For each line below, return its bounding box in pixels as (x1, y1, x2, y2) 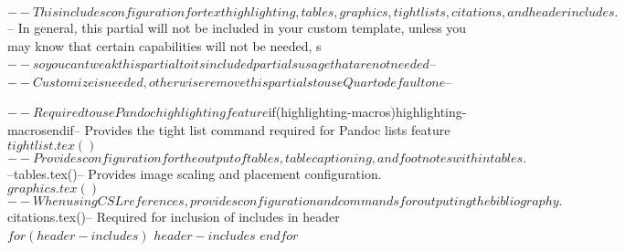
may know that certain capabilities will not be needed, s (7, 36, 322, 55)
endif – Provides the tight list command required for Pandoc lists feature (46, 120, 450, 139)
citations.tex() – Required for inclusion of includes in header (7, 207, 340, 226)
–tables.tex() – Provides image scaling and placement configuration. (7, 163, 382, 183)
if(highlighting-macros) (268, 102, 396, 121)
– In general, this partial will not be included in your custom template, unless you (7, 18, 467, 37)
